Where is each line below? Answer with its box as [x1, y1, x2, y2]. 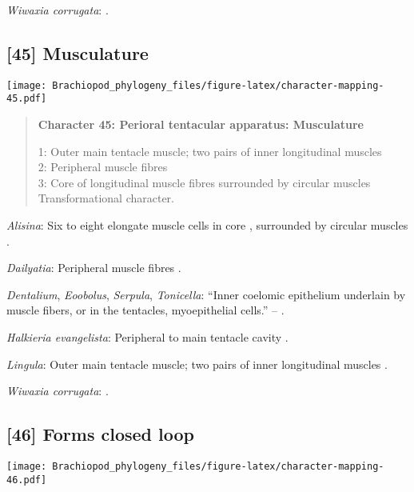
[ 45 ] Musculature [6, 40, 149, 65]
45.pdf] [6, 93, 47, 105]
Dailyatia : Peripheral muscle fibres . [6, 259, 181, 276]
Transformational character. [38, 190, 174, 206]
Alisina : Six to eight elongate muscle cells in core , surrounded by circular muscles [6, 217, 408, 234]
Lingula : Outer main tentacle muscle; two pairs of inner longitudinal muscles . [6, 355, 388, 372]
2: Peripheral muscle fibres [38, 158, 168, 175]
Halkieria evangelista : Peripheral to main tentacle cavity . [6, 329, 289, 346]
